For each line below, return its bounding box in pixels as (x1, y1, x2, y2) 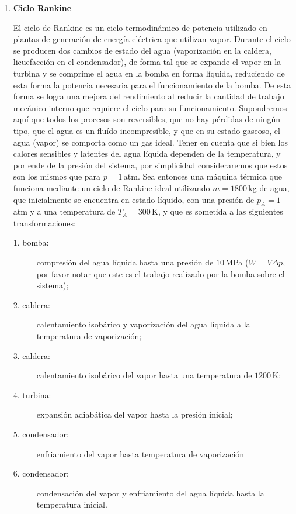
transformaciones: (13, 216, 76, 229)
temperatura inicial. (36, 498, 107, 510)
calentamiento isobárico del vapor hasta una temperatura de (36, 369, 252, 381)
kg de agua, (248, 181, 290, 194)
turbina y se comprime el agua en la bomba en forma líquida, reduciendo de (13, 67, 285, 79)
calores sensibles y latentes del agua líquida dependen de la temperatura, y (13, 147, 281, 160)
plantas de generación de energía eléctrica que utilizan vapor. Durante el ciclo (13, 33, 291, 45)
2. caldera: (13, 298, 50, 311)
